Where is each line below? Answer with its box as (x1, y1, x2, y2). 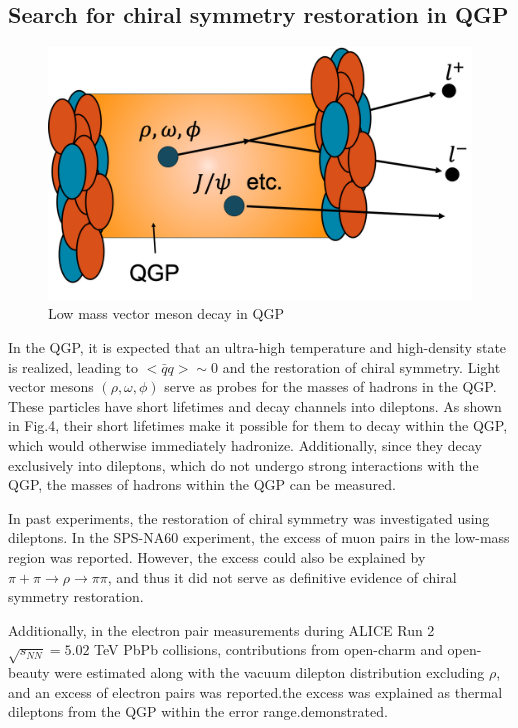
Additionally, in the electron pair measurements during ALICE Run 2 (8, 619, 435, 640)
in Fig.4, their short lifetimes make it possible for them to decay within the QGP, (8, 415, 508, 436)
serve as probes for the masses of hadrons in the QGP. (164, 376, 497, 397)
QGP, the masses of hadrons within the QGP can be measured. (8, 474, 396, 495)
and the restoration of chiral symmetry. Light (222, 356, 501, 377)
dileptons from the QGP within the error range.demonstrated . (8, 701, 388, 722)
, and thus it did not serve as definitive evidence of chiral (107, 566, 457, 587)
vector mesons (8, 376, 94, 397)
